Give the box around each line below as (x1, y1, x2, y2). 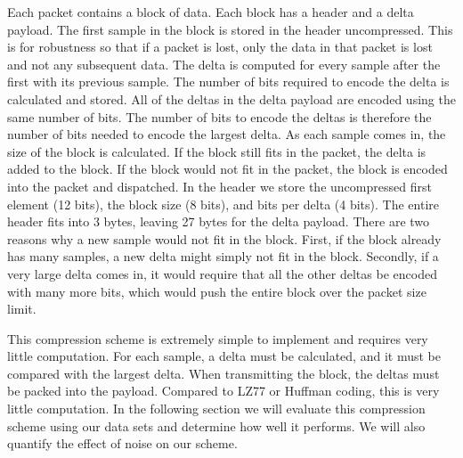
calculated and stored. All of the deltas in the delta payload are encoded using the (7, 89, 456, 108)
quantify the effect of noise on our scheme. (7, 434, 238, 453)
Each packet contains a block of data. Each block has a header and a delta (7, 3, 414, 20)
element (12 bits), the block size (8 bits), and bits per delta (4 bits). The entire (7, 194, 439, 213)
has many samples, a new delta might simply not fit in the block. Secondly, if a (7, 247, 439, 266)
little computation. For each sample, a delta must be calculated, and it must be (7, 347, 441, 365)
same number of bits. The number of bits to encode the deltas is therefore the (7, 107, 432, 126)
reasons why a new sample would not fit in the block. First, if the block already (7, 229, 442, 248)
